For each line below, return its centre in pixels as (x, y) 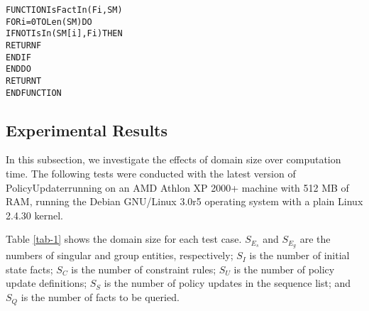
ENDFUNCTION (34, 93)
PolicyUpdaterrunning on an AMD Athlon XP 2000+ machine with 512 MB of (177, 187)
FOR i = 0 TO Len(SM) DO (49, 22)
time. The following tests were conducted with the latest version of (151, 174)
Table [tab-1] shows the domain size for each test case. (124, 239)
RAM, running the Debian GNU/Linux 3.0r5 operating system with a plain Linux (184, 201)
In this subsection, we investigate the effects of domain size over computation (174, 159)
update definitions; (46, 283)
